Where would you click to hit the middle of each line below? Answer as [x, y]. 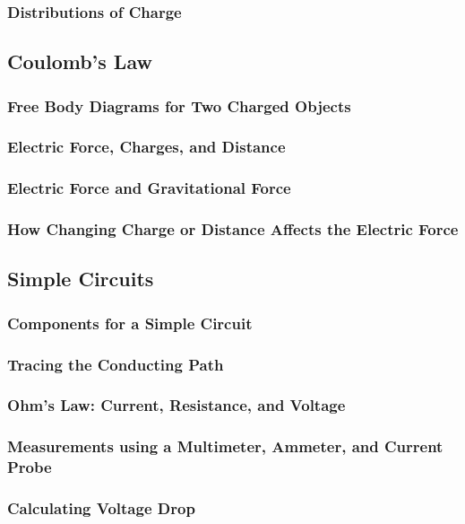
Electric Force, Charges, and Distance [146, 147]
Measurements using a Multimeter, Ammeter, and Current [225, 446]
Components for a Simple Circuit [130, 323]
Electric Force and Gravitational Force [149, 188]
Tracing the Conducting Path [116, 364]
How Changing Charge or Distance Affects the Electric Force [233, 229]
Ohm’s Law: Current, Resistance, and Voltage [177, 405]
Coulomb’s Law [80, 61]
